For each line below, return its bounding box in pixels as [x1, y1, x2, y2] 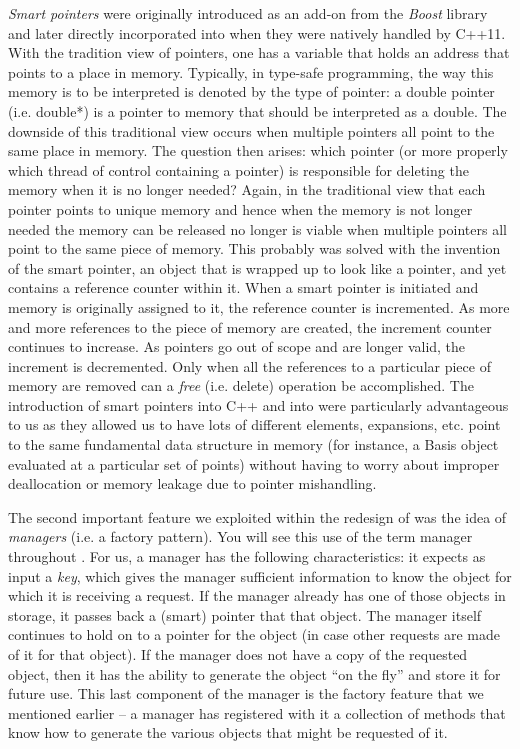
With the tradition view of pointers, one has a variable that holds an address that [8, 42, 510, 63]
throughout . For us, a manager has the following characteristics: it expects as [8, 546, 486, 567]
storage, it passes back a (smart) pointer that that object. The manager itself [8, 604, 482, 625]
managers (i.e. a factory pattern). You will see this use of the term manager [8, 526, 473, 547]
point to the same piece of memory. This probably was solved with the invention [8, 238, 501, 259]
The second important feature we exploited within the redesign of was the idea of [8, 506, 507, 527]
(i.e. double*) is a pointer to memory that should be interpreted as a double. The [8, 100, 507, 121]
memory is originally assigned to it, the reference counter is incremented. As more [8, 296, 510, 317]
